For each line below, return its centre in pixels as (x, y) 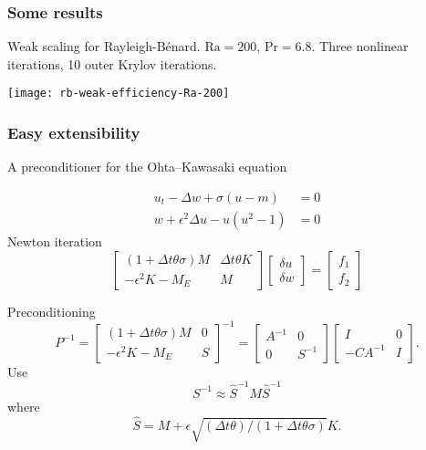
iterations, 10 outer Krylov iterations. (112, 63)
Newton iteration (55, 241)
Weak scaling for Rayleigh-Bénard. (104, 46)
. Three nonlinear (360, 46)
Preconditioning (52, 311)
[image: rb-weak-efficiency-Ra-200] (119, 94)
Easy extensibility (74, 132)
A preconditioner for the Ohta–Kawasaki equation (147, 167)
